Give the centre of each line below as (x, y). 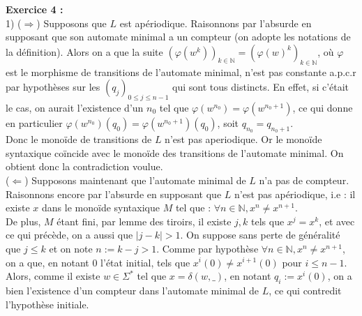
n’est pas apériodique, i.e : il (295, 194)
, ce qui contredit (305, 290)
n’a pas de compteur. (304, 180)
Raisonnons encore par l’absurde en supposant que (114, 194)
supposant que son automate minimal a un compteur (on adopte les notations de (178, 37)
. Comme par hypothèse (208, 248)
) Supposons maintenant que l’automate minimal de (135, 180)
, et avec (337, 221)
